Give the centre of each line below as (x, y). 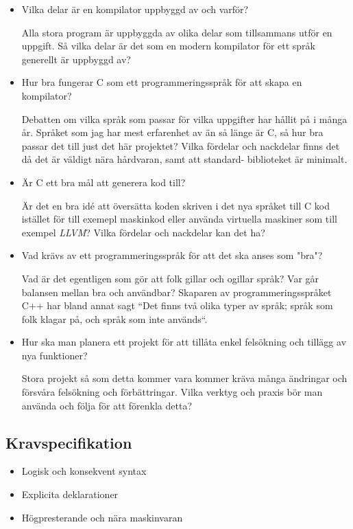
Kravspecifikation (69, 442)
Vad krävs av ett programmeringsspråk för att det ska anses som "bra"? (172, 255)
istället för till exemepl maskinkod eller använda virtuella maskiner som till (179, 219)
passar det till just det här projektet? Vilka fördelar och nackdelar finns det (181, 145)
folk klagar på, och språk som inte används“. (114, 318)
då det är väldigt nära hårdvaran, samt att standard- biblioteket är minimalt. (184, 159)
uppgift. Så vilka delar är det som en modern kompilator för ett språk (168, 46)
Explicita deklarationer (70, 494)
